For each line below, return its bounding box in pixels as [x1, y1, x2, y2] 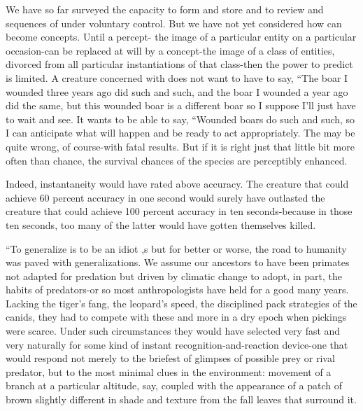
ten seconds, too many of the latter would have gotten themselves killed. [6, 217, 316, 232]
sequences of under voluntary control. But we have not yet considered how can [6, 15, 342, 30]
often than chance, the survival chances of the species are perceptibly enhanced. [6, 153, 348, 167]
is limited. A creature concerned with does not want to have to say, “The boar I [6, 70, 348, 85]
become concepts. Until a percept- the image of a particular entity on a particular [6, 29, 357, 44]
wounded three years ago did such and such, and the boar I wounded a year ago [6, 84, 348, 99]
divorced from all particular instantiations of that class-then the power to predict [6, 57, 353, 71]
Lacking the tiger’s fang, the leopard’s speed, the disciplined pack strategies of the [6, 295, 357, 310]
